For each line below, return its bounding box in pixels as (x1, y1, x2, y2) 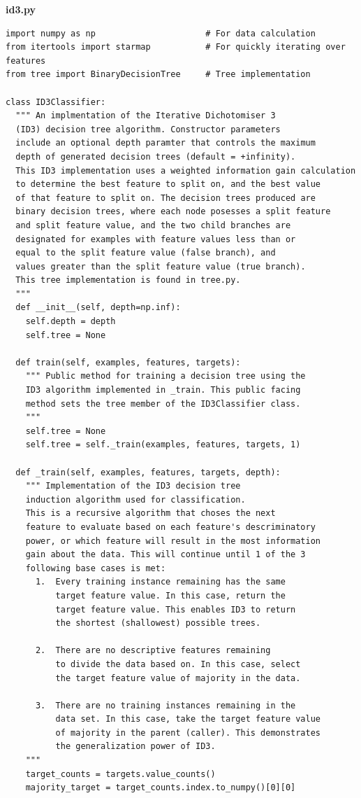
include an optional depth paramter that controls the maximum (15, 138, 316, 148)
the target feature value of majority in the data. (55, 673, 301, 683)
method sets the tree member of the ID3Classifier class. (25, 398, 301, 409)
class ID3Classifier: (6, 97, 106, 107)
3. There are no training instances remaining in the (35, 700, 296, 710)
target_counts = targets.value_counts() (25, 769, 216, 779)
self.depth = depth (25, 316, 116, 327)
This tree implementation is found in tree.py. (15, 275, 241, 286)
